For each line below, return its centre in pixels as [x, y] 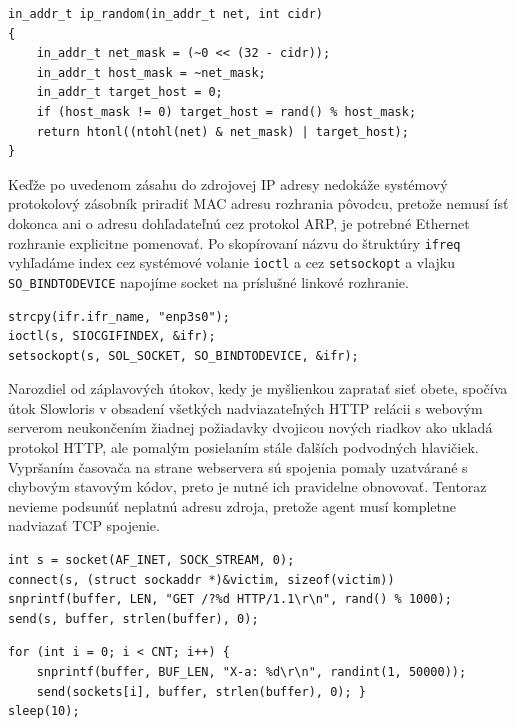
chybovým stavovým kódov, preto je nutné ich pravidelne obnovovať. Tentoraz [247, 486]
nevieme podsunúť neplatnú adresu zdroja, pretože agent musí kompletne [232, 505]
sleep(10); [44, 711]
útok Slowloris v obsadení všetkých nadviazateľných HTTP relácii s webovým [245, 407]
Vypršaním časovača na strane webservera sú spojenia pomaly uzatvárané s [238, 466]
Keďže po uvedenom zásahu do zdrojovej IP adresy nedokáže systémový [228, 183]
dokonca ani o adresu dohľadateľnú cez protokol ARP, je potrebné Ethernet [239, 222]
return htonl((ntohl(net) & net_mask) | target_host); [222, 131]
